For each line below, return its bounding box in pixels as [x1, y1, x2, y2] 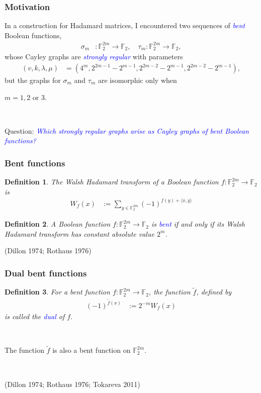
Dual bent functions [5, 266, 87, 279]
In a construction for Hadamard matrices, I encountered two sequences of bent [5, 20, 245, 31]
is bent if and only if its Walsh [151, 219, 245, 229]
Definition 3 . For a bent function [5, 286, 110, 297]
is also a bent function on [52, 345, 131, 355]
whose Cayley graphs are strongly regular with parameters [5, 51, 183, 62]
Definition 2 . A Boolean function [5, 219, 111, 229]
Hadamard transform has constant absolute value [5, 228, 154, 239]
